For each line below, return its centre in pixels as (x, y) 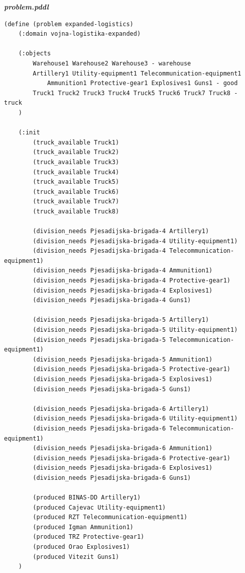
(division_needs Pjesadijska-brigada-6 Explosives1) (123, 468)
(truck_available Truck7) (76, 202)
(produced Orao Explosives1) (81, 547)
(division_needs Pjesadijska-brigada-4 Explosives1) (123, 290)
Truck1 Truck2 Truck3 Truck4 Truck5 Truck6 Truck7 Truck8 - (135, 93)
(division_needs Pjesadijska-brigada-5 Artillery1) (121, 320)
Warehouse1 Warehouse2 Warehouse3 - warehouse (112, 63)
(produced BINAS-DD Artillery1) (87, 498)
